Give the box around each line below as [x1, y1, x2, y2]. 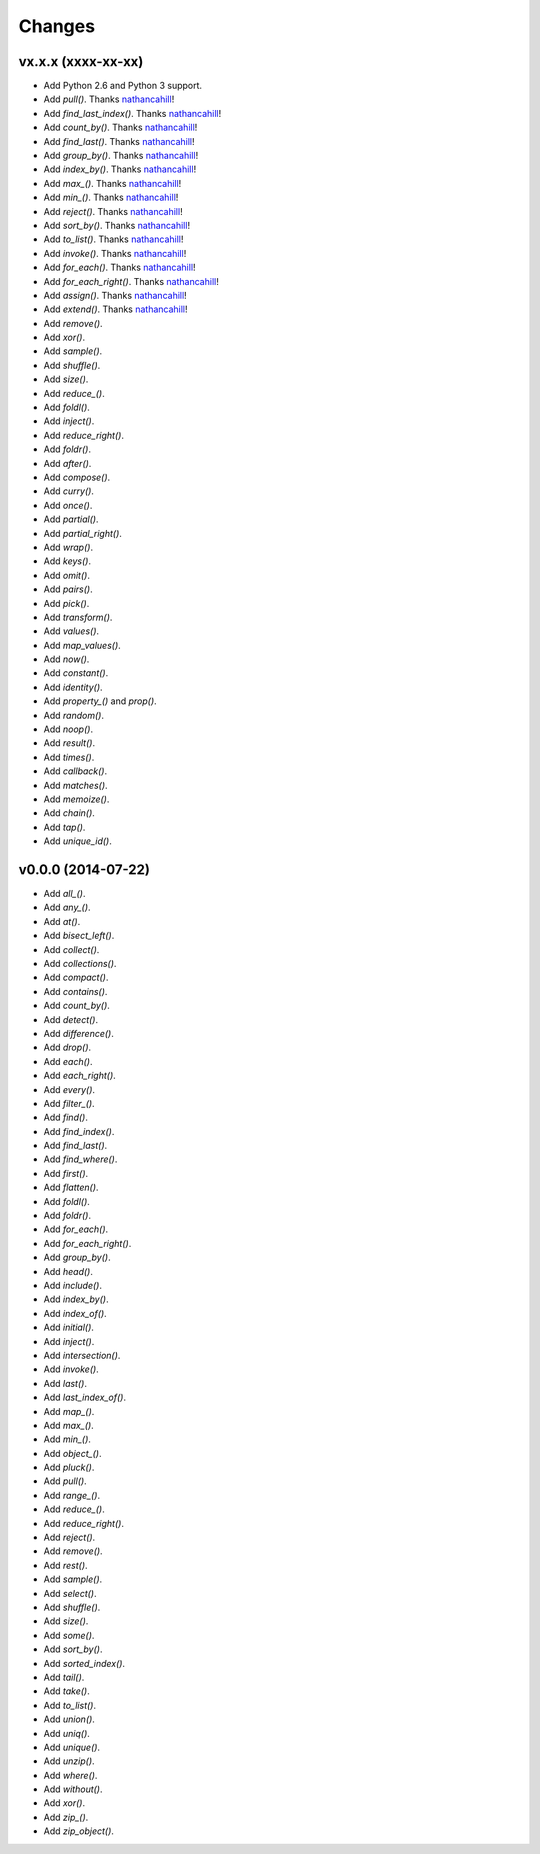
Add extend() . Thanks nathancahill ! [43, 303, 189, 315]
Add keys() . [43, 555, 92, 567]
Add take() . [43, 1685, 90, 1697]
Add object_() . [43, 1447, 102, 1459]
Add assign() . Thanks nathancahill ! [43, 289, 187, 301]
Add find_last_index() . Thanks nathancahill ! [43, 107, 222, 119]
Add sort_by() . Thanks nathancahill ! [43, 219, 190, 231]
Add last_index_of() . [43, 1391, 127, 1404]
